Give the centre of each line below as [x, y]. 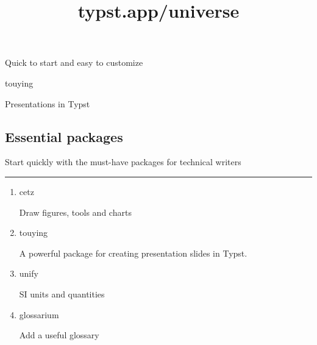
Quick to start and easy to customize [74, 62]
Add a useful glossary [59, 335]
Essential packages [64, 136]
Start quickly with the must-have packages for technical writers [123, 162]
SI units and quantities [62, 293]
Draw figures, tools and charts [75, 212]
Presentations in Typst [48, 103]
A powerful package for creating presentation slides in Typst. [133, 253]
